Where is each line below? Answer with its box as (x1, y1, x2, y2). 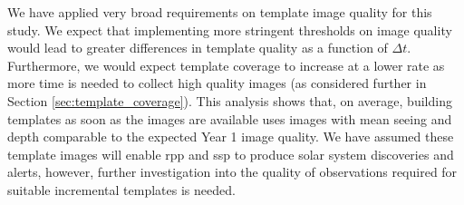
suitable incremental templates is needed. (7, 180, 236, 199)
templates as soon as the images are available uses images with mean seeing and (7, 109, 452, 128)
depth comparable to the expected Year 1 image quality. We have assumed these (7, 127, 454, 146)
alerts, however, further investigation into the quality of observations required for (7, 162, 458, 181)
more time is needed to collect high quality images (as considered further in (7, 73, 427, 93)
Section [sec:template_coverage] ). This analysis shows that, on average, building (7, 91, 452, 110)
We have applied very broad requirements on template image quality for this (7, 3, 432, 21)
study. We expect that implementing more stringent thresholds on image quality (7, 20, 452, 39)
